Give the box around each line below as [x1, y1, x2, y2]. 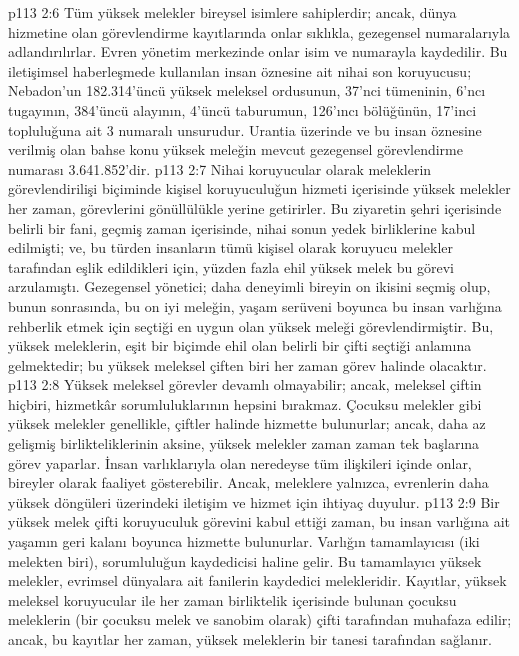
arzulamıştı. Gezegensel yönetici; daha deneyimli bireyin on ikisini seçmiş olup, [8, 276, 491, 297]
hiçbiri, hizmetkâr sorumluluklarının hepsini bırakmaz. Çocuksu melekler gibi [8, 393, 482, 414]
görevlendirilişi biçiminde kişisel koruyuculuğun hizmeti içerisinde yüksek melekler [8, 178, 511, 199]
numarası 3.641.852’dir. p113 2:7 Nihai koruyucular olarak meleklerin [8, 158, 432, 179]
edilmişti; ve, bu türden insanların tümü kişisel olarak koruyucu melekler [8, 237, 454, 258]
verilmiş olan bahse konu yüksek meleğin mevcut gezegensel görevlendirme [8, 139, 463, 160]
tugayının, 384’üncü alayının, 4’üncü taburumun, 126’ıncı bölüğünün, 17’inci [8, 99, 477, 120]
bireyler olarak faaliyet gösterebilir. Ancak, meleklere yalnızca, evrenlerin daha [8, 472, 489, 493]
